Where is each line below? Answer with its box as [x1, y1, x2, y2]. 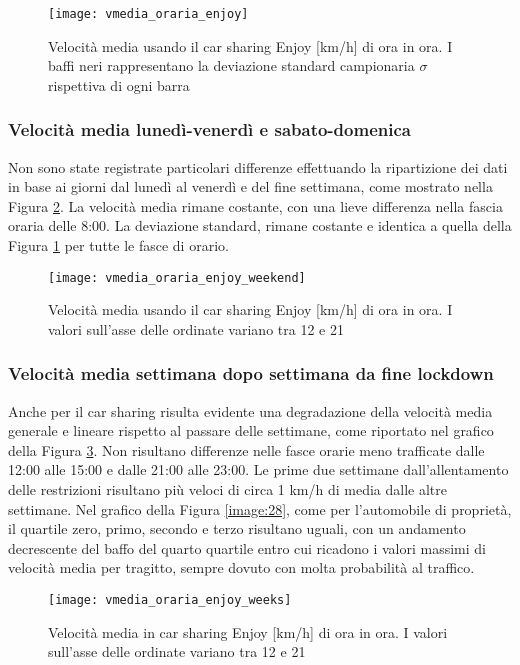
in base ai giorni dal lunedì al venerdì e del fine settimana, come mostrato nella [8, 176, 493, 197]
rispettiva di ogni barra [48, 74, 190, 95]
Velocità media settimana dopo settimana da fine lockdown [8, 361, 494, 386]
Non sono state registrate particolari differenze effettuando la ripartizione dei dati [8, 156, 508, 177]
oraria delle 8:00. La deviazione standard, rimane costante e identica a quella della [8, 215, 512, 236]
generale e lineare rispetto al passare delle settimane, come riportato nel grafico [8, 420, 494, 441]
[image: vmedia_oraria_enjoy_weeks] [48, 593, 292, 608]
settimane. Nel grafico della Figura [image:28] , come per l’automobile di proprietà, [8, 498, 512, 519]
